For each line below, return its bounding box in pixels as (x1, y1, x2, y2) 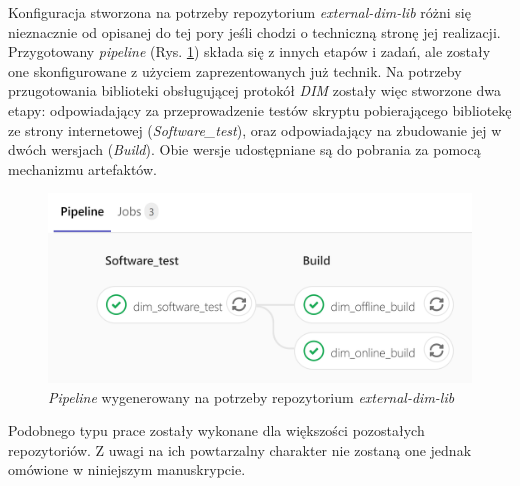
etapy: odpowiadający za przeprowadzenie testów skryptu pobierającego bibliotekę (8, 99, 512, 120)
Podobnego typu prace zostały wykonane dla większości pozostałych (8, 420, 425, 441)
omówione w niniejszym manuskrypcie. (8, 459, 246, 480)
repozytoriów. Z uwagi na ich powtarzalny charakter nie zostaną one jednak (8, 439, 472, 460)
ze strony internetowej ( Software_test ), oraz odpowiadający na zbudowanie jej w (8, 119, 502, 140)
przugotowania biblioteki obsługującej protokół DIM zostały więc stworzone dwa (8, 80, 501, 101)
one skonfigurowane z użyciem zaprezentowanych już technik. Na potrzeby (8, 60, 462, 81)
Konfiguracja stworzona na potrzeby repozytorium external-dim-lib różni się (8, 2, 471, 22)
